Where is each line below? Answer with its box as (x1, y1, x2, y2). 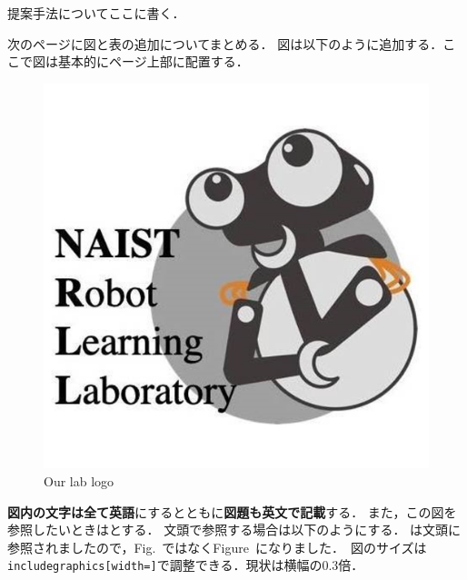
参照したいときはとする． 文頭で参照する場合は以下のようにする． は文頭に (7, 520, 462, 539)
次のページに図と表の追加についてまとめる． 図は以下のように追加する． (7, 34, 443, 53)
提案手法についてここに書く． (7, 4, 185, 22)
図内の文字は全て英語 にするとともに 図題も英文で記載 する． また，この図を (7, 502, 457, 521)
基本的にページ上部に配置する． (57, 52, 249, 71)
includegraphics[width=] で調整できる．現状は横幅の (7, 555, 323, 575)
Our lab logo (44, 471, 114, 490)
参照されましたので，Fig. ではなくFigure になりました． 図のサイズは (7, 537, 427, 556)
